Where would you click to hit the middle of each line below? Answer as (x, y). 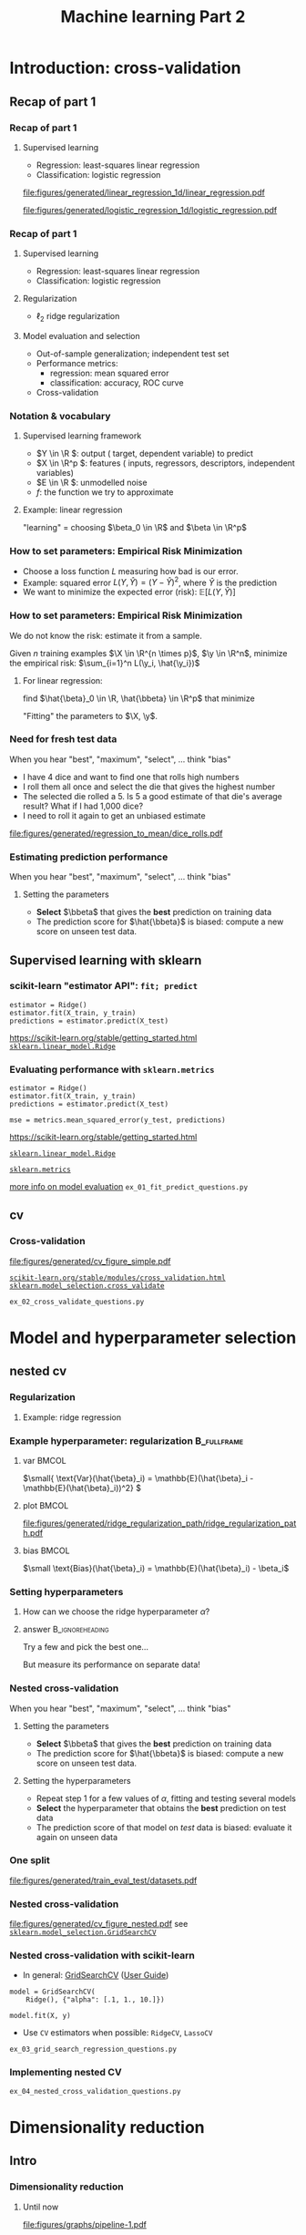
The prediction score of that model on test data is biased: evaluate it (164, 1827)
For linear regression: (62, 680)
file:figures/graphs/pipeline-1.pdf (85, 2224)
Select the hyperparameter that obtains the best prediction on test (161, 1808)
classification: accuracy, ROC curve (117, 382)
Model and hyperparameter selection (153, 1338)
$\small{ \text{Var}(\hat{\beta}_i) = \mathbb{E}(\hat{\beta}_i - (138, 1478)
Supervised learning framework (82, 436)
